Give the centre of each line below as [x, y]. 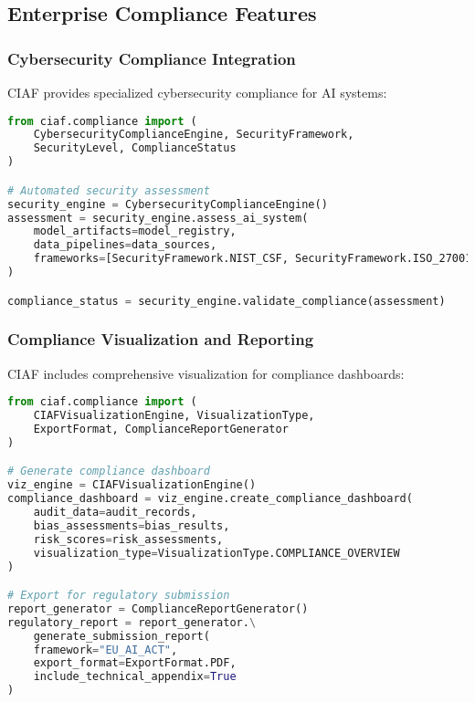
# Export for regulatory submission [119, 596]
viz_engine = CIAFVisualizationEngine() [132, 485]
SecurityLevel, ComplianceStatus [135, 148]
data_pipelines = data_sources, [125, 245]
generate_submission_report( [121, 636]
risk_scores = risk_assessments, [128, 539]
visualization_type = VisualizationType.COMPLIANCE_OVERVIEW [216, 553]
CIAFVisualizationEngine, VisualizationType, [174, 416]
